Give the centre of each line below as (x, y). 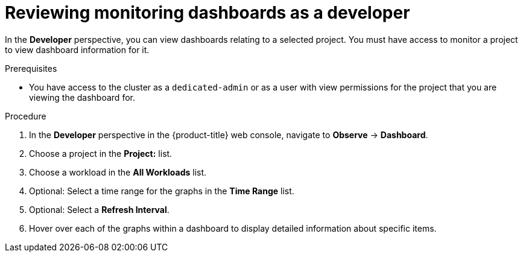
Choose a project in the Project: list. (101, 153)
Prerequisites (31, 68)
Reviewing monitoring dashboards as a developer (208, 13)
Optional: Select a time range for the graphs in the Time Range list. (162, 191)
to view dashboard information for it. (77, 49)
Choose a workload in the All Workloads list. (118, 172)
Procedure (26, 116)
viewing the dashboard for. (82, 97)
